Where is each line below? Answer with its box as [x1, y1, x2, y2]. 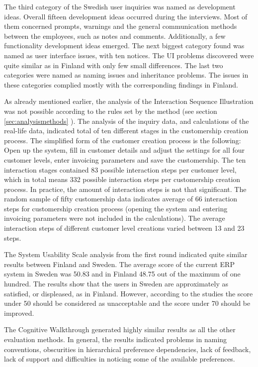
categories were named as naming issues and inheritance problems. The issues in [4, 70, 249, 80]
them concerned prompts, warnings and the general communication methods [4, 21, 237, 31]
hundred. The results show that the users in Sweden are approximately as [4, 278, 228, 289]
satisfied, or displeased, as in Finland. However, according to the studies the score [4, 288, 253, 298]
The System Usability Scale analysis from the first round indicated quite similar [4, 249, 248, 260]
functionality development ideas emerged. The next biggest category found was [4, 40, 245, 51]
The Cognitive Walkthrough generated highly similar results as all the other [4, 324, 236, 335]
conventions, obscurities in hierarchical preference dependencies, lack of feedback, [4, 344, 251, 354]
